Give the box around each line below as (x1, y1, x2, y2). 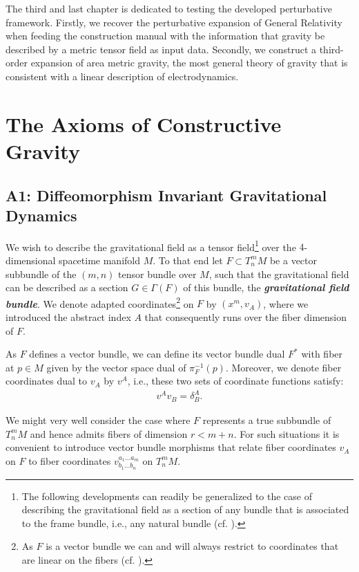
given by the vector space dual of (46, 360, 186, 374)
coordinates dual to (6, 373, 87, 388)
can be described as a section (6, 280, 128, 295)
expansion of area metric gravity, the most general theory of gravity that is (30, 55, 348, 70)
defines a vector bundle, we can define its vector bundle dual (29, 347, 285, 361)
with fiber (301, 347, 343, 361)
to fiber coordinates (28, 453, 111, 468)
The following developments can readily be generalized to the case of (21, 488, 312, 503)
